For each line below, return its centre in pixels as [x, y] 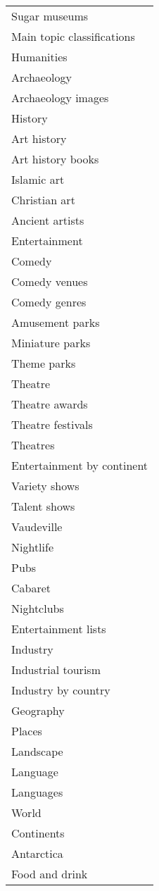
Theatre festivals [52, 424]
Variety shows [45, 486]
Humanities [39, 57]
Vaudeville [37, 526]
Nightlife [33, 547]
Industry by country [61, 690]
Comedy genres [49, 302]
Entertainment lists [59, 629]
